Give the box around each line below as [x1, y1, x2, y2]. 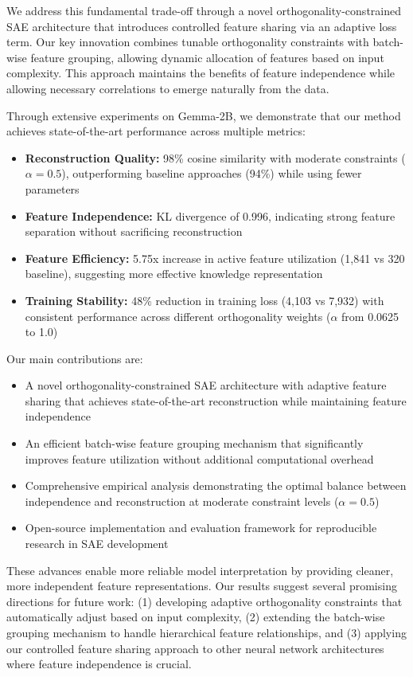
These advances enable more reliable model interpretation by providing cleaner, [6, 562, 394, 578]
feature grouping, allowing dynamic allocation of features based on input [30, 49, 384, 65]
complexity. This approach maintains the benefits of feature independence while [6, 65, 395, 81]
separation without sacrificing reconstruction [25, 223, 243, 240]
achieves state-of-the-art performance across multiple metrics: [6, 123, 306, 139]
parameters [25, 180, 80, 197]
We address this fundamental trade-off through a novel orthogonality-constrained [6, 2, 401, 18]
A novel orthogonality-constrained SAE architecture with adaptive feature [25, 377, 387, 393]
